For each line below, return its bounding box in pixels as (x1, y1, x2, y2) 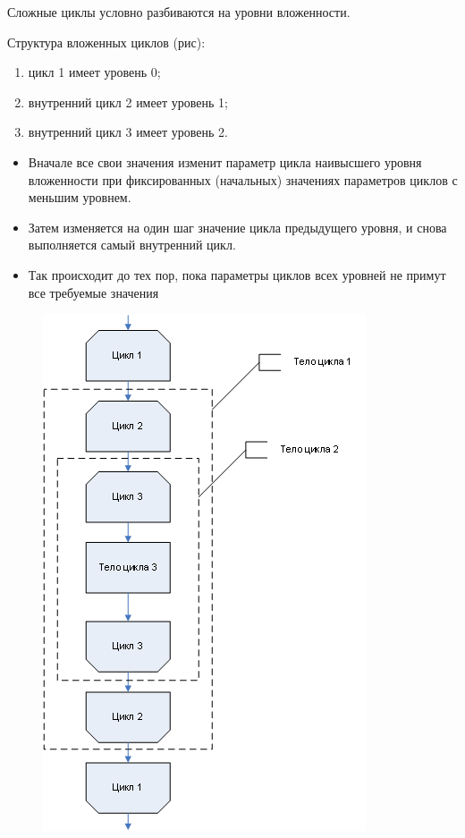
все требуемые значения (28, 283, 159, 301)
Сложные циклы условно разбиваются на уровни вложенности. (7, 3, 351, 21)
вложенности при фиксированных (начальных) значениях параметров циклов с (28, 170, 458, 189)
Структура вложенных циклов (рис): (7, 32, 206, 51)
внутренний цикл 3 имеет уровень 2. (28, 123, 228, 141)
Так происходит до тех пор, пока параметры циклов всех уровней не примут (28, 265, 446, 284)
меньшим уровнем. (28, 188, 131, 207)
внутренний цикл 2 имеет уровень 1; (28, 92, 228, 111)
